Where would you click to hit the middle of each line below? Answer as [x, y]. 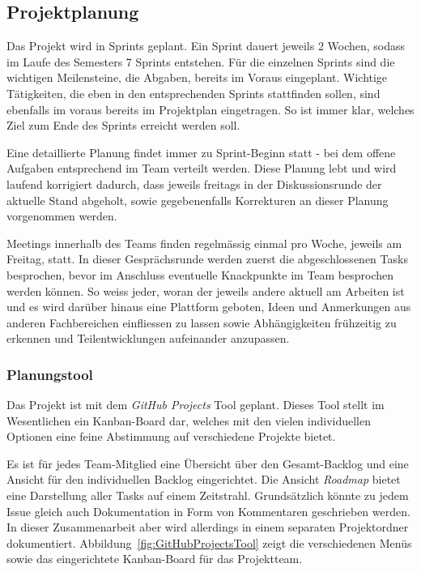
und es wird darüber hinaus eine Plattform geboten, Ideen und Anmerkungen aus [209, 307]
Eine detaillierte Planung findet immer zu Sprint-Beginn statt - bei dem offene [201, 152]
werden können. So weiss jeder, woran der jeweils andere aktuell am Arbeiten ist [206, 290]
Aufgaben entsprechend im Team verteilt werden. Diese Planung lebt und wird [202, 168]
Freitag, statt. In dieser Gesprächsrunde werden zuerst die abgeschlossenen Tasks [207, 259]
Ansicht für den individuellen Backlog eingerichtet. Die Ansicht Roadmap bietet [204, 479]
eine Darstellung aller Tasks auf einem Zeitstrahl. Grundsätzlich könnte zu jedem [208, 495]
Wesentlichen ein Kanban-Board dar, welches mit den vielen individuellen [189, 420]
